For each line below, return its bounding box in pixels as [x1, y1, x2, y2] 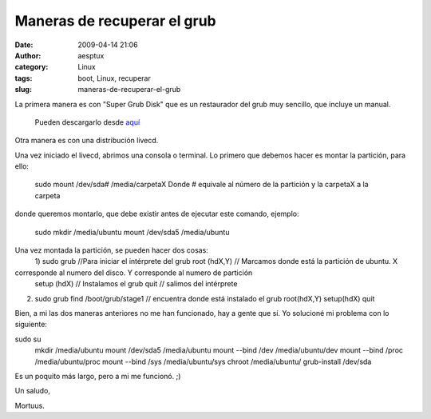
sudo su [14, 334, 42, 344]
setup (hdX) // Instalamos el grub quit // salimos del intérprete [34, 279, 238, 289]
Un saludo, [14, 386, 51, 396]
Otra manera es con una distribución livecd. [14, 136, 159, 146]
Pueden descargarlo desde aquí [34, 117, 140, 127]
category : [14, 62, 49, 72]
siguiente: [14, 320, 48, 329]
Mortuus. [14, 401, 45, 410]
